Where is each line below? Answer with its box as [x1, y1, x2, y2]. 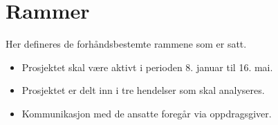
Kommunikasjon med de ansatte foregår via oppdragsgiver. [21, 106, 272, 120]
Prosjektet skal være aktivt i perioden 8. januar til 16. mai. [21, 59, 273, 74]
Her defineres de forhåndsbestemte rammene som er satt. [6, 37, 247, 51]
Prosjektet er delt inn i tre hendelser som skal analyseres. [21, 83, 265, 97]
